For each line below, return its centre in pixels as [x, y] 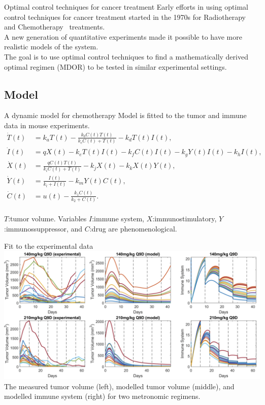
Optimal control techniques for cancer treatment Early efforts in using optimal [126, 7]
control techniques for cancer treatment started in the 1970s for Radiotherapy [125, 17]
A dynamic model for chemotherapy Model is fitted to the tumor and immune [125, 115]
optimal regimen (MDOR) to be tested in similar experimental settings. [115, 66]
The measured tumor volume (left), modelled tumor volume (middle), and [119, 386]
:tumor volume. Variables [47, 219]
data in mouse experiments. [47, 125]
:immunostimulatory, [185, 219]
